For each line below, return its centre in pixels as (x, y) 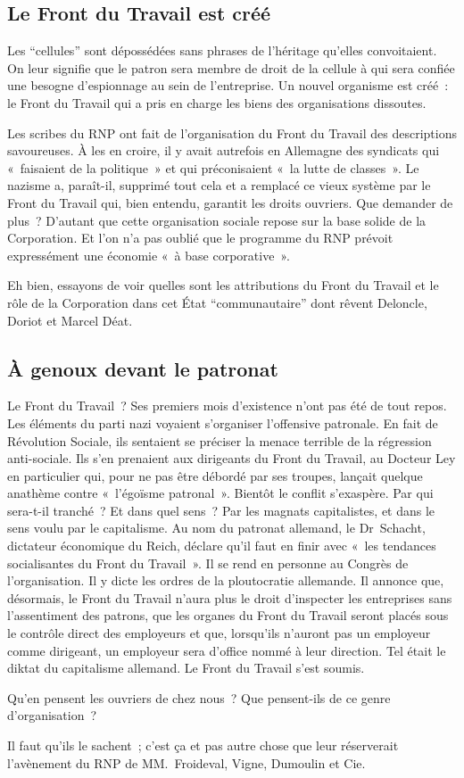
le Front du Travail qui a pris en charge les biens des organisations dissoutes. (217, 102)
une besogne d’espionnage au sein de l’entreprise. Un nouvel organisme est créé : (228, 85)
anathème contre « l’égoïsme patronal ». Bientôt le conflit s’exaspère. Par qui (220, 493)
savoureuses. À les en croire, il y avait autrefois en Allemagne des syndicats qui (224, 150)
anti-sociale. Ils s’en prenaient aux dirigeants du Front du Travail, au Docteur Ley (232, 458)
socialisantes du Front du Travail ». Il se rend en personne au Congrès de (208, 563)
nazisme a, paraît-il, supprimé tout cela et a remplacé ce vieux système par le (219, 185)
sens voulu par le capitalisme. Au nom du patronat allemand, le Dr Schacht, (216, 528)
